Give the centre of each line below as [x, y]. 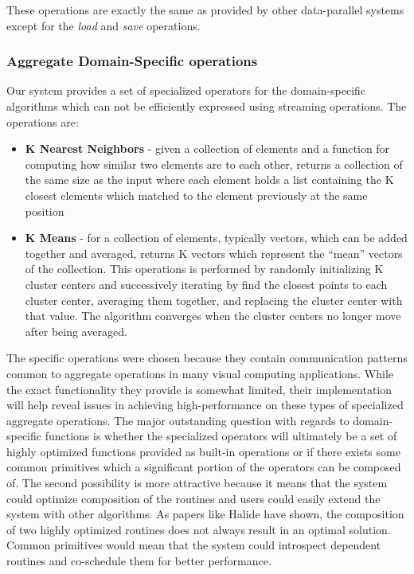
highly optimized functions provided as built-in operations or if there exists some [203, 451]
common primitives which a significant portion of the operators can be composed [204, 467]
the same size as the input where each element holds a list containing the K [209, 180]
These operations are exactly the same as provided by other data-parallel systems [205, 10]
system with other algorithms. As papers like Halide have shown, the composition [205, 514]
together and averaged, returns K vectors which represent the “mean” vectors [214, 253]
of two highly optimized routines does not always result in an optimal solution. [199, 529]
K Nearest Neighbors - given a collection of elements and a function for [207, 148]
